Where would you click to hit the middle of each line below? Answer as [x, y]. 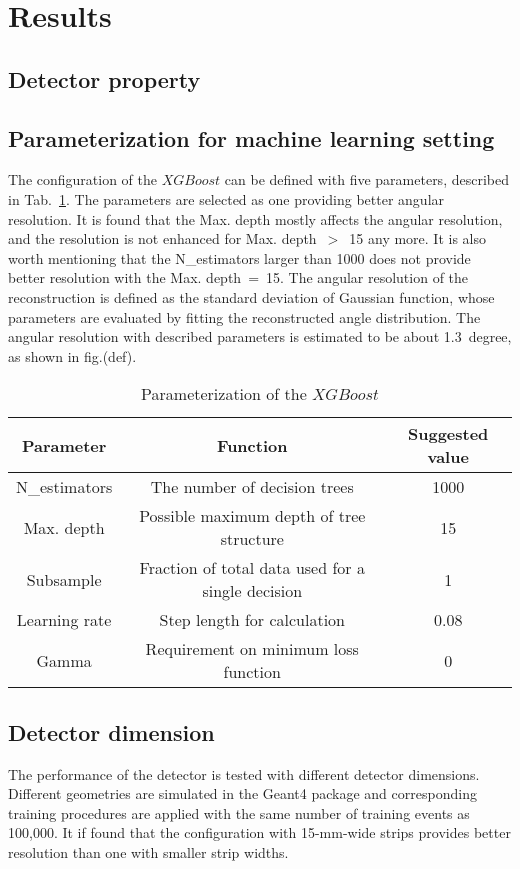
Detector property [104, 78]
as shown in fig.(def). [72, 355]
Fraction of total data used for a [252, 568]
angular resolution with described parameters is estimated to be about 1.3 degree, [260, 336]
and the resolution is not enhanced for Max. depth [162, 238]
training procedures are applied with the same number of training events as [239, 812]
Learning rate [64, 620]
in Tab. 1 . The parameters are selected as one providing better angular [226, 198]
